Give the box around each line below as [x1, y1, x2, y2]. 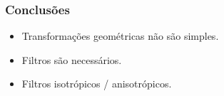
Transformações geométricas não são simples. [21, 28, 219, 43]
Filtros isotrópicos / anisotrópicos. [21, 76, 172, 91]
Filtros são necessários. [21, 52, 122, 67]
